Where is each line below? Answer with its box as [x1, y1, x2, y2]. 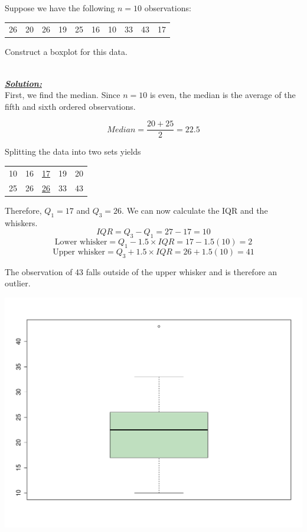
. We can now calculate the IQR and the [122, 204, 268, 216]
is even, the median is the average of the [149, 89, 296, 101]
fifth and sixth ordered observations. [5, 100, 136, 112]
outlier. [5, 277, 31, 289]
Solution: [5, 77, 42, 89]
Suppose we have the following [5, 2, 115, 14]
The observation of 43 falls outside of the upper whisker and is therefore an [5, 265, 277, 278]
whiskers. [5, 216, 38, 229]
